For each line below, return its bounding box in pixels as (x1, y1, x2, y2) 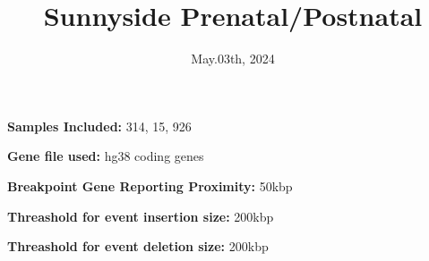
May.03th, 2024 (191, 49, 275, 68)
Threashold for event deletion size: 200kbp (7, 237, 269, 256)
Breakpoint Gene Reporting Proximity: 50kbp (7, 176, 293, 195)
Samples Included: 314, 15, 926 (7, 116, 192, 135)
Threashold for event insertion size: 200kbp (7, 206, 274, 225)
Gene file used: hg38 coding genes (7, 147, 204, 165)
